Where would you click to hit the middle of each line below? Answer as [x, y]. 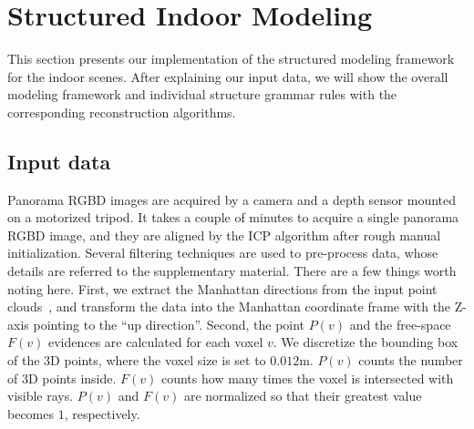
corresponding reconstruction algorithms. [122, 112]
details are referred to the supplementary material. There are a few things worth [232, 271]
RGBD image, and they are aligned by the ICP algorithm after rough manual [224, 235]
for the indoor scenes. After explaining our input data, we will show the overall [228, 76]
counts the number [411, 360]
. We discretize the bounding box [366, 342]
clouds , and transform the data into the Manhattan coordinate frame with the [229, 306]
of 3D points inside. [62, 378]
